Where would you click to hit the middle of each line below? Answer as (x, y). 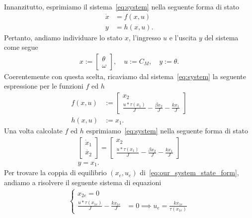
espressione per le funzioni (44, 86)
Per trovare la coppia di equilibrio (55, 172)
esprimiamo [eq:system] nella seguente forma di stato (167, 131)
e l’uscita (183, 37)
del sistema (221, 37)
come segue (21, 47)
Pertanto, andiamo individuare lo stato (63, 37)
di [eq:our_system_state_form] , (189, 172)
